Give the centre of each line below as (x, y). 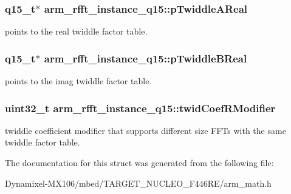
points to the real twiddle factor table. (76, 31)
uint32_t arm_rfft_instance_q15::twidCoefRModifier (140, 108)
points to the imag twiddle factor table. (78, 81)
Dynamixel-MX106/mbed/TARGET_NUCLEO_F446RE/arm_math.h (138, 183)
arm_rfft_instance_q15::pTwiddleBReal (145, 58)
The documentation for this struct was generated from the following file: (139, 163)
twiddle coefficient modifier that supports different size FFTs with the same (145, 130)
